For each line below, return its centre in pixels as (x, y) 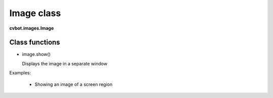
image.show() (36, 54)
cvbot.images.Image (32, 28)
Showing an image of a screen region (74, 84)
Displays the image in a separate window (65, 63)
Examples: (20, 73)
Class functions (35, 42)
